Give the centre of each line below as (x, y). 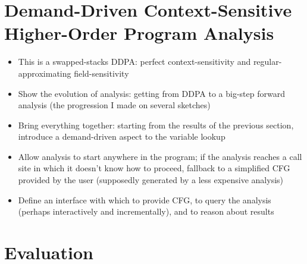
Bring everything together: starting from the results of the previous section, (156, 125)
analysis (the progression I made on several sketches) (114, 105)
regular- (267, 62)
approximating (45, 73)
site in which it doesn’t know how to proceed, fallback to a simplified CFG (154, 168)
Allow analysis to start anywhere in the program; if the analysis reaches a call (160, 156)
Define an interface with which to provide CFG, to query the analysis (145, 199)
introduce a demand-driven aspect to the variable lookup (122, 136)
